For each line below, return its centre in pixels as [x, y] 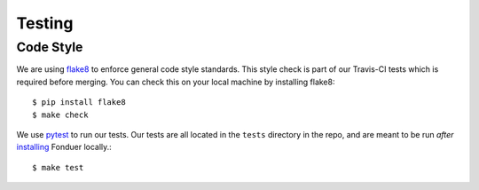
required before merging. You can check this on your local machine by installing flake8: [176, 82]
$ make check [60, 115]
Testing [45, 23]
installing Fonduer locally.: [64, 147]
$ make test [58, 167]
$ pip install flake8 [79, 103]
